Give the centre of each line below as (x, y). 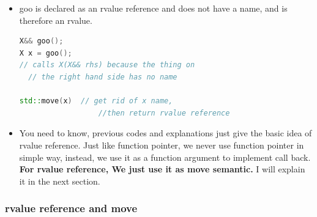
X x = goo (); (46, 53)
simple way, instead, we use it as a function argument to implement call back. (165, 157)
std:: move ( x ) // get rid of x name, (96, 101)
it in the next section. (60, 181)
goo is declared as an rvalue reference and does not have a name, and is (153, 8)
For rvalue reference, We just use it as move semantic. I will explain (162, 169)
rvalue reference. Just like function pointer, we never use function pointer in (162, 145)
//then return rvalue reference (164, 113)
